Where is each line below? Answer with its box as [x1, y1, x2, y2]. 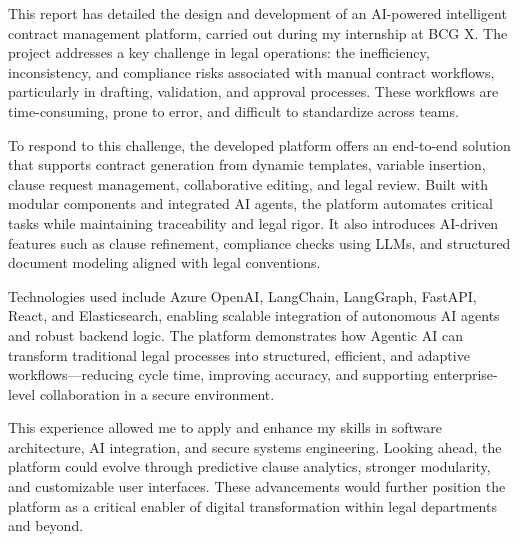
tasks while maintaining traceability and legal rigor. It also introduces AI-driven [8, 212, 499, 233]
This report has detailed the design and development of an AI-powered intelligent [8, 3, 507, 23]
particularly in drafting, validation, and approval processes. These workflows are [8, 81, 499, 102]
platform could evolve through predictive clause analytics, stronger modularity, [8, 456, 491, 477]
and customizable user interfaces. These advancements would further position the [8, 476, 506, 497]
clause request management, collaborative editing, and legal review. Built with [8, 173, 488, 194]
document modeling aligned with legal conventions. [8, 252, 321, 273]
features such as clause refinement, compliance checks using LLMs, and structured [8, 232, 511, 253]
